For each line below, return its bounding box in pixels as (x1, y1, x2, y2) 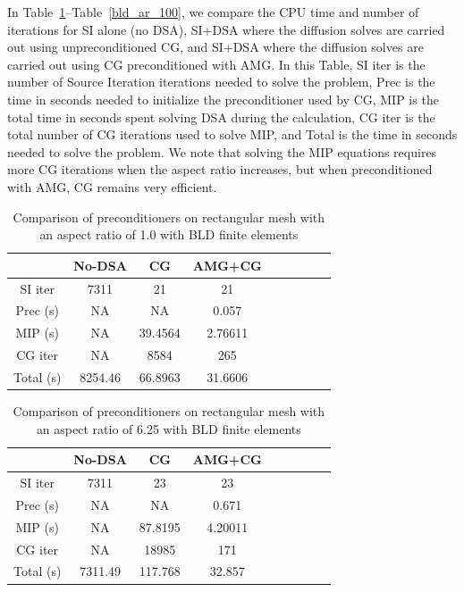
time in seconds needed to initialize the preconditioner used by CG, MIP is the (7, 89, 439, 108)
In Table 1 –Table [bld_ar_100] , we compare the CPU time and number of (7, 3, 419, 21)
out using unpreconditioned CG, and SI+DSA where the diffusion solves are (7, 38, 424, 56)
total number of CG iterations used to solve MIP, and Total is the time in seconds (7, 125, 458, 144)
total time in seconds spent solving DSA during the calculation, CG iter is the (7, 107, 435, 126)
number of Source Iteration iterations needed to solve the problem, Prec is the (7, 72, 435, 91)
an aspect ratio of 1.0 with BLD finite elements (39, 225, 299, 244)
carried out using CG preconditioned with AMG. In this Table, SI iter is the (7, 54, 426, 73)
